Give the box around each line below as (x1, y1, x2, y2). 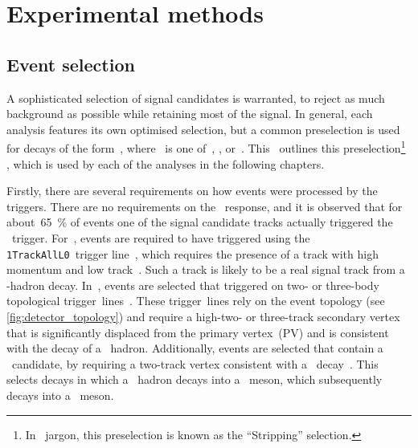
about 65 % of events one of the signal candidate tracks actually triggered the (6, 214, 393, 230)
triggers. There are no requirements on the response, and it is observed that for (6, 198, 403, 214)
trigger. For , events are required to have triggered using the (11, 229, 310, 246)
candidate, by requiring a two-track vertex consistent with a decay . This (11, 355, 379, 372)
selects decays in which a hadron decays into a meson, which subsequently (6, 371, 383, 388)
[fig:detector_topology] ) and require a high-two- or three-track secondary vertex (6, 308, 400, 325)
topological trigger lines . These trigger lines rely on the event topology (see (6, 292, 385, 309)
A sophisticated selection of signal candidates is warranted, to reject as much (6, 89, 385, 106)
